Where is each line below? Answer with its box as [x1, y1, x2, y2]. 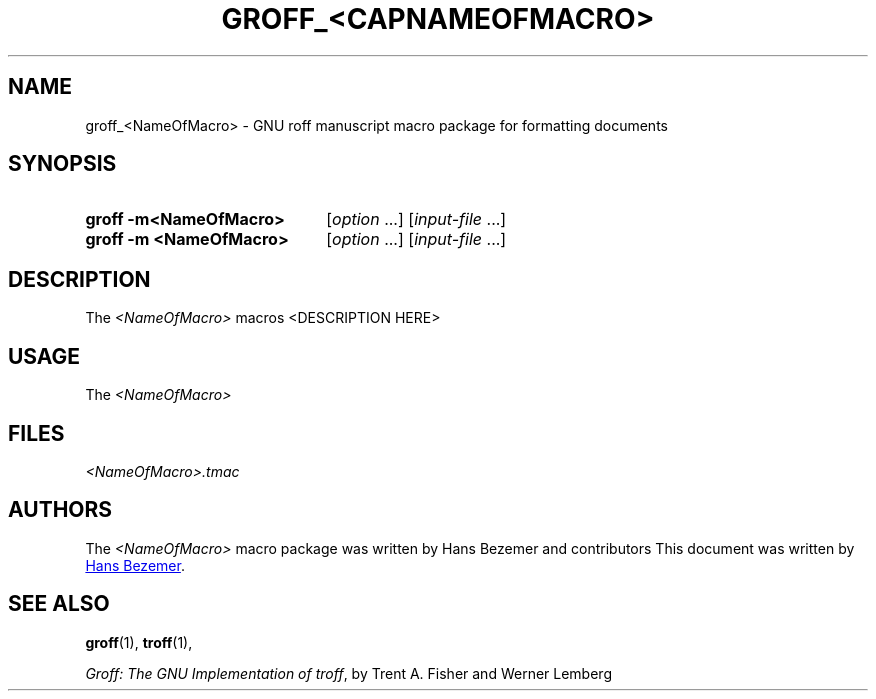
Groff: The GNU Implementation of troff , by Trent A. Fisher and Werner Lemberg [85, 664, 612, 682]
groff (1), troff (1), [85, 633, 193, 651]
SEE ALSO [8, 591, 110, 617]
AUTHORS [8, 497, 113, 523]
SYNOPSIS [8, 151, 117, 177]
